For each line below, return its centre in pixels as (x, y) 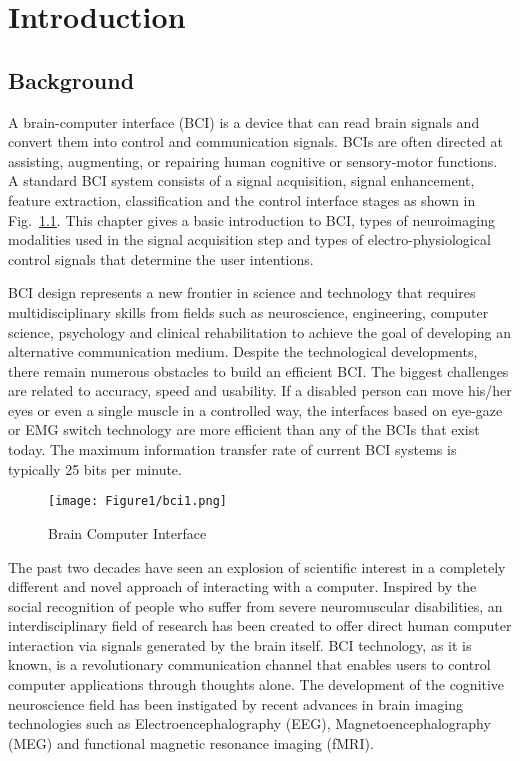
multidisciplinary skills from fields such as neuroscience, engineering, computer (248, 311)
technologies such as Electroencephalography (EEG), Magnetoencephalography (249, 723)
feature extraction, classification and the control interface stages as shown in (242, 199)
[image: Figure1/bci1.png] (137, 501)
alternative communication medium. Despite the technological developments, (243, 351)
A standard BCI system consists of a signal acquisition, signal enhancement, (241, 180)
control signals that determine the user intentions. (161, 258)
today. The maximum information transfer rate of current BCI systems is (232, 449)
